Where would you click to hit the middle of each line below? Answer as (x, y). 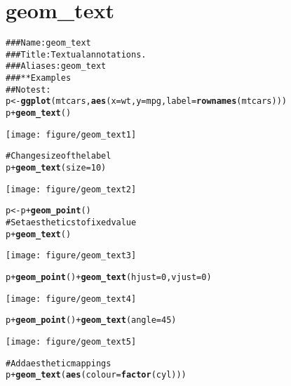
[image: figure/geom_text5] (71, 341)
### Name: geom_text (48, 43)
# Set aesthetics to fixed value (71, 222)
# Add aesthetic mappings (59, 363)
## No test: (28, 89)
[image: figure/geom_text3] (71, 256)
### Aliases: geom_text (56, 66)
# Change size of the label (59, 156)
